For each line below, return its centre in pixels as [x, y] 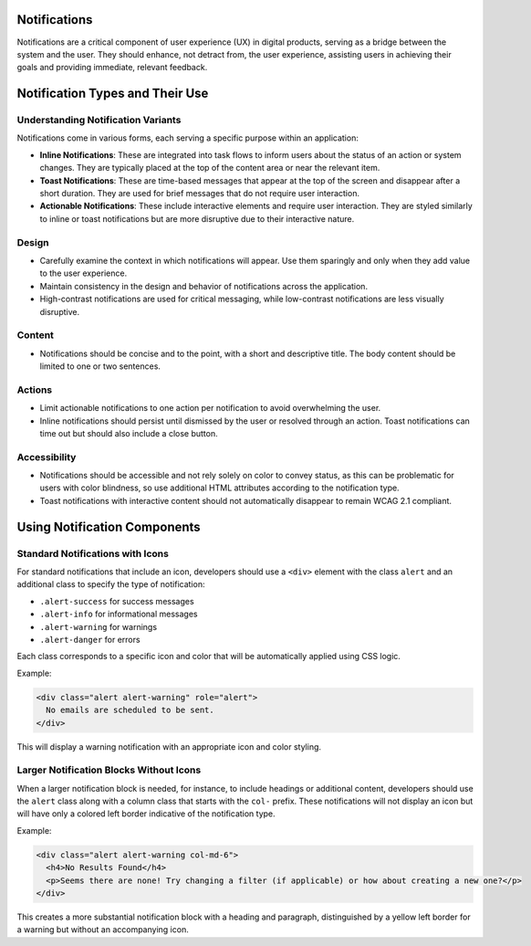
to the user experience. [83, 273]
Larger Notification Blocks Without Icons [109, 770]
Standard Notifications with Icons [93, 553]
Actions [35, 390]
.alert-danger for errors [90, 639]
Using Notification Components [109, 526]
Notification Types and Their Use [113, 94]
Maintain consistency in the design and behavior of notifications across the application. [204, 286]
